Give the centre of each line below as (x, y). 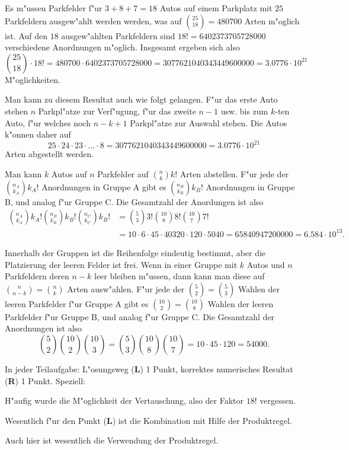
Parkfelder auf (123, 173)
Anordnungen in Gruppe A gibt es (104, 186)
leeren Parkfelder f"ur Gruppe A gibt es (77, 303)
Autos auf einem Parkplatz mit (216, 8)
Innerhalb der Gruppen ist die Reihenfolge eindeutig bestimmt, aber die (135, 253)
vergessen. (278, 400)
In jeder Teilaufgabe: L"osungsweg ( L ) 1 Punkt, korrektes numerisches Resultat (149, 368)
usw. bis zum (244, 111)
